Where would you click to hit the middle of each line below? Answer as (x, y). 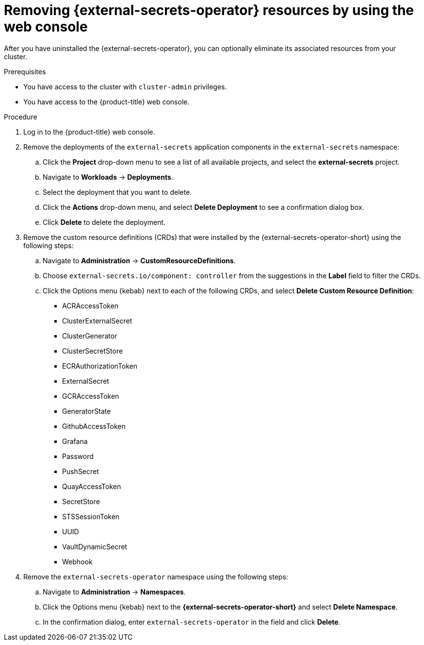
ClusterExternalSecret (97, 321)
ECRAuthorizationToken (100, 366)
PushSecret (81, 471)
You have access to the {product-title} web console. (106, 102)
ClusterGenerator (90, 336)
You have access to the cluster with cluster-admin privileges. (125, 86)
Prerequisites (25, 71)
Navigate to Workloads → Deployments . (108, 177)
